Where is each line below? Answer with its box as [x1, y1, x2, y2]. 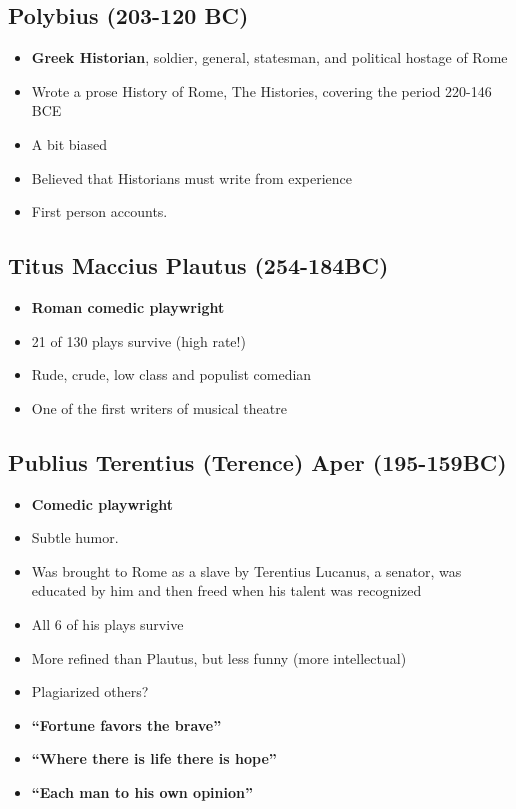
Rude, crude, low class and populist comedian [31, 364, 312, 385]
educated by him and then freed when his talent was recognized [31, 580, 422, 601]
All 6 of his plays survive [31, 613, 184, 634]
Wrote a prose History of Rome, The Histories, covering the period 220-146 [31, 80, 492, 101]
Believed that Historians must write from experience [31, 167, 353, 188]
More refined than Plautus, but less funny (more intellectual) [31, 647, 407, 668]
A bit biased [31, 133, 107, 154]
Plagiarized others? [31, 681, 149, 702]
